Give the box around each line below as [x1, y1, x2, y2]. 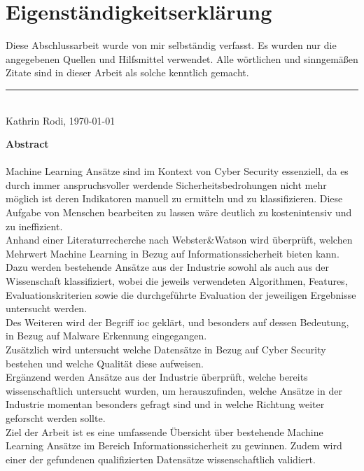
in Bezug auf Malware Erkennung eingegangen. [6, 328, 207, 343]
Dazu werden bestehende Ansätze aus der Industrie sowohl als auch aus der [6, 260, 330, 274]
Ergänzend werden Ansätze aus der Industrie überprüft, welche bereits [6, 370, 308, 384]
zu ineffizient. [6, 218, 63, 233]
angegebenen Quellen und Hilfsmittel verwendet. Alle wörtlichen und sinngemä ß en [6, 51, 358, 66]
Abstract [6, 136, 49, 151]
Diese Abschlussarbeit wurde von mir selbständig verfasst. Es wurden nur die [6, 38, 337, 52]
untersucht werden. [6, 301, 87, 316]
